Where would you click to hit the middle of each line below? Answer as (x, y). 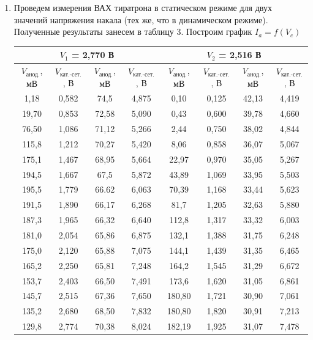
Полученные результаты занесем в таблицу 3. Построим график (133, 31)
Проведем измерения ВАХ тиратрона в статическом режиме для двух (143, 7)
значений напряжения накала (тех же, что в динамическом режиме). (141, 19)
